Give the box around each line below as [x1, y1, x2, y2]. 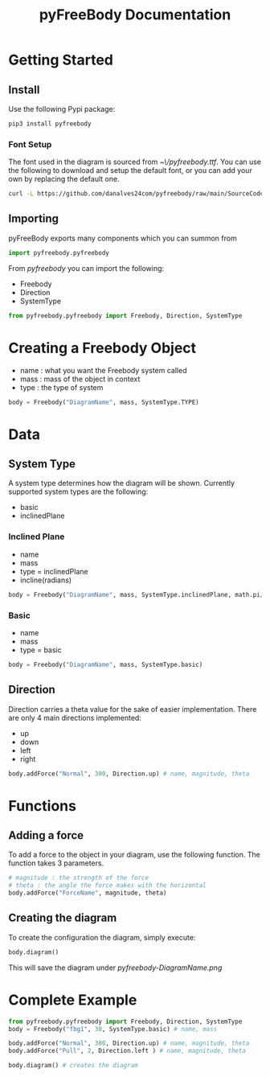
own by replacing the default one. [8, 175, 120, 184]
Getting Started [8, 51, 114, 69]
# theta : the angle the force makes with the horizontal [8, 882, 207, 890]
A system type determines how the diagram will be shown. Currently [8, 479, 235, 488]
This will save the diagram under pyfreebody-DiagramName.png [8, 963, 223, 972]
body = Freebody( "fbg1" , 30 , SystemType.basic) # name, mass [8, 1025, 218, 1033]
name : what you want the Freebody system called [19, 365, 187, 375]
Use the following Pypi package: [8, 105, 116, 113]
